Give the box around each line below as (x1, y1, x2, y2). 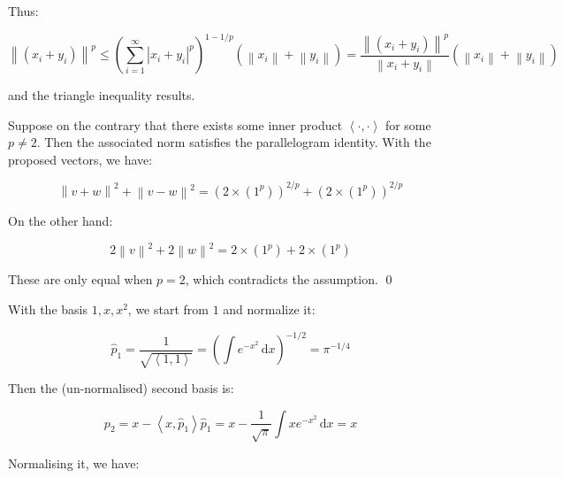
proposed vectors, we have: (8, 150, 153, 168)
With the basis (8, 299, 87, 318)
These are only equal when (8, 270, 153, 289)
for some (384, 115, 431, 134)
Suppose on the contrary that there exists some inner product (8, 115, 343, 134)
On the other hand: (8, 212, 113, 230)
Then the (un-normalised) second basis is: (8, 378, 234, 397)
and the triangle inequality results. (8, 86, 195, 104)
